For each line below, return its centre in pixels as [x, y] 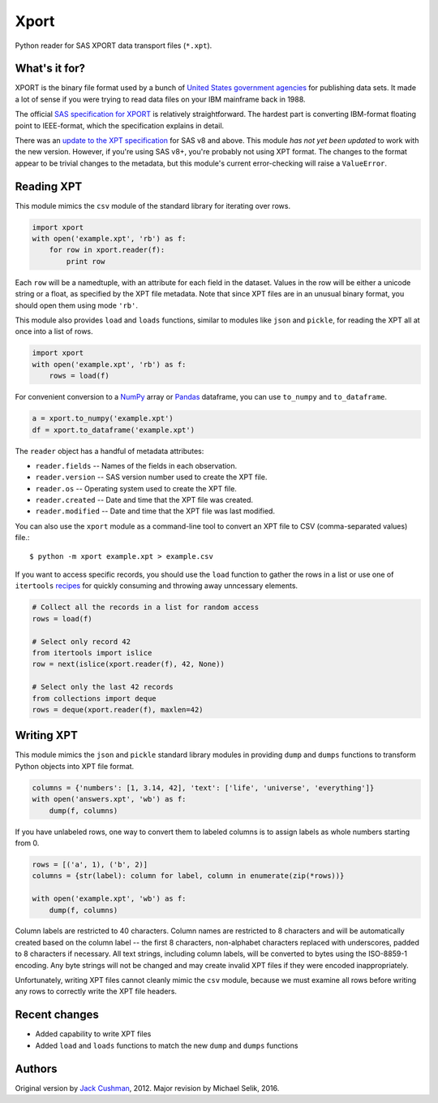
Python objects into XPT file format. [75, 766]
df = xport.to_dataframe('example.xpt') [113, 430]
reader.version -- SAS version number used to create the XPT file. [151, 477]
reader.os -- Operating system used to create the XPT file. [136, 488]
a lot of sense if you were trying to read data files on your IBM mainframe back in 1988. [160, 99]
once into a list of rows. [54, 331]
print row [86, 261]
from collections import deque [94, 698]
